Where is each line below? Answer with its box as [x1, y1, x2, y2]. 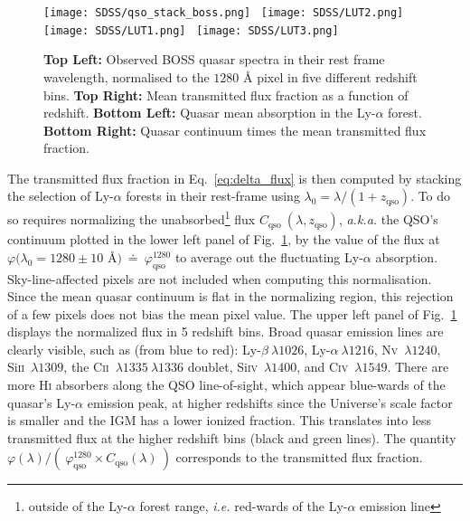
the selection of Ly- [7, 186, 114, 205]
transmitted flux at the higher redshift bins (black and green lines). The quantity [7, 428, 456, 447]
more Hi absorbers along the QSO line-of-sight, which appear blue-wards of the [7, 375, 446, 394]
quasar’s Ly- [7, 393, 76, 412]
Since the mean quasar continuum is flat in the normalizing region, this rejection [7, 287, 454, 306]
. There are [387, 357, 449, 376]
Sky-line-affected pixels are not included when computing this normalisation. [7, 269, 432, 288]
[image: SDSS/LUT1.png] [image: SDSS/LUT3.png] [43, 24, 339, 37]
